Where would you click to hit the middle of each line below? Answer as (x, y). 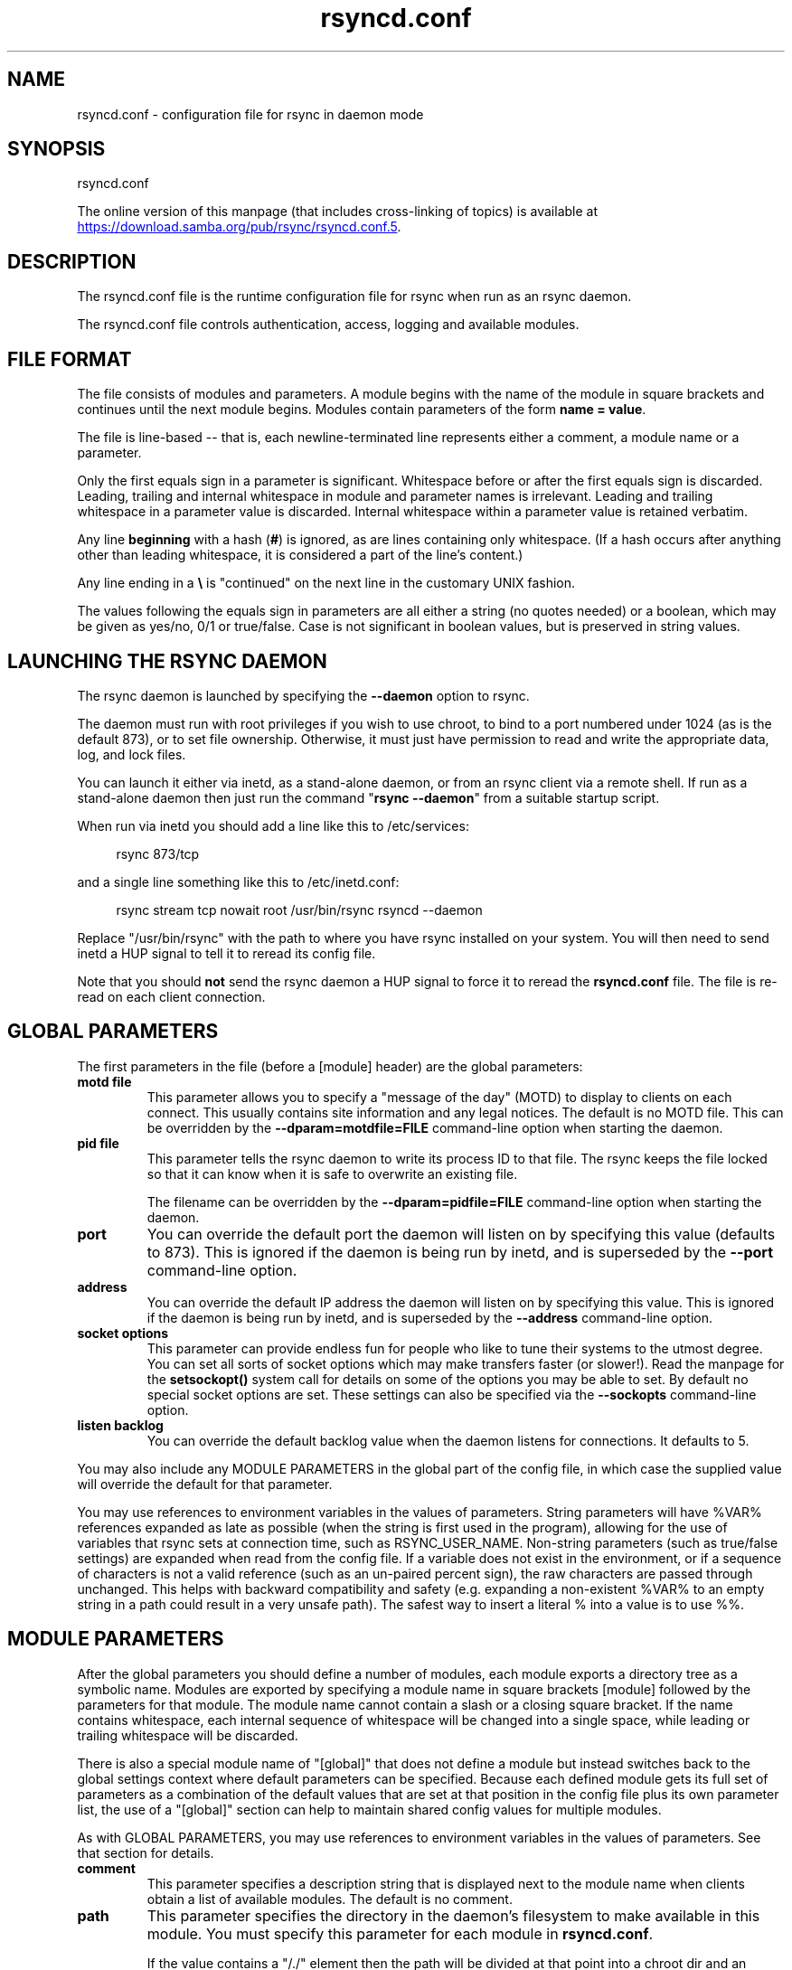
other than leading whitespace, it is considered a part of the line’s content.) (300, 555)
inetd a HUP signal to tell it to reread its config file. (226, 953)
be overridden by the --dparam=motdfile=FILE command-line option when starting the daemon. (435, 1127)
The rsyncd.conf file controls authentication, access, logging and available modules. (328, 325)
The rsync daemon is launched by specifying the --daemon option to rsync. (303, 695)
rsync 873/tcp (158, 853)
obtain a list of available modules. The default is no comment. (330, 1899)
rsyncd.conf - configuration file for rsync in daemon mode (250, 114)
